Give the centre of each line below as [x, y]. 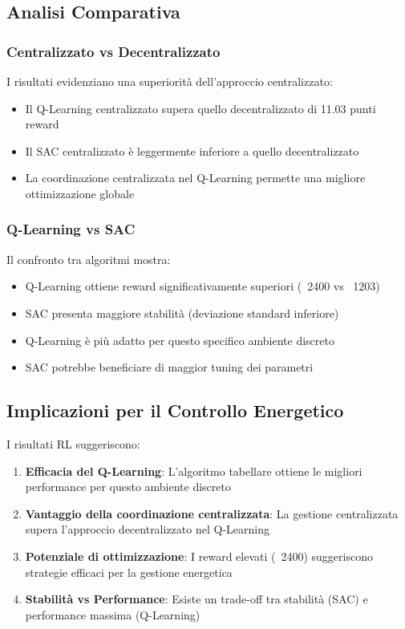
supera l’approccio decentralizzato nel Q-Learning [147, 529]
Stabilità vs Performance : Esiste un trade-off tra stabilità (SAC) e [196, 599]
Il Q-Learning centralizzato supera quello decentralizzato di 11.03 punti [200, 108]
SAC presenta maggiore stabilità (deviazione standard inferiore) [182, 312]
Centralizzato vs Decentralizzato [113, 51]
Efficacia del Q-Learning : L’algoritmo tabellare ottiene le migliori [194, 471]
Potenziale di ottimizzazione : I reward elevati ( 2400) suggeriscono [199, 556]
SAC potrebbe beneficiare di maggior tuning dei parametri [169, 367]
